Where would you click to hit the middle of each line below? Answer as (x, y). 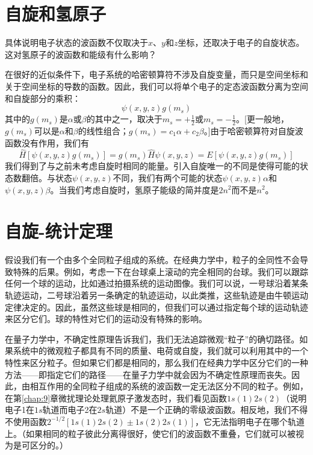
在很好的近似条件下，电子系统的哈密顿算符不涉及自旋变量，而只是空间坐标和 (156, 74)
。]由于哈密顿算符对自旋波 (253, 130)
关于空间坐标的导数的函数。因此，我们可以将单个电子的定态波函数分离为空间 (156, 86)
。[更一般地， (262, 119)
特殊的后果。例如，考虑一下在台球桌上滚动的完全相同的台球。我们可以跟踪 (160, 271)
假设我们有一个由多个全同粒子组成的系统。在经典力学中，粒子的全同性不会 (152, 260)
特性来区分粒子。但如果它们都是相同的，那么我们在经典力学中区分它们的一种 (156, 362)
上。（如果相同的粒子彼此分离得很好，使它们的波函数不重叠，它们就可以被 (150, 433)
